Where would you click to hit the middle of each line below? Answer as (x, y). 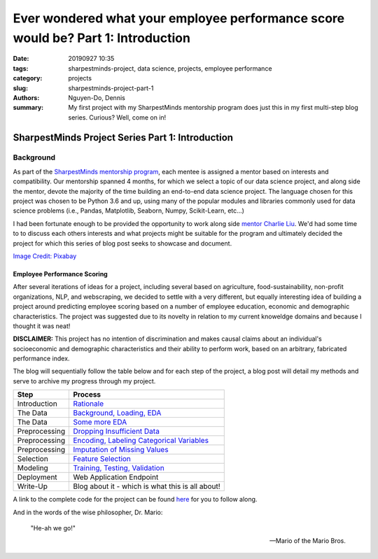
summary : (28, 108)
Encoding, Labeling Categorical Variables (141, 441)
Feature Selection (102, 459)
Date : (21, 59)
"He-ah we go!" (53, 528)
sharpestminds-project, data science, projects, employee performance (170, 68)
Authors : (26, 97)
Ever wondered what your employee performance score (179, 18)
